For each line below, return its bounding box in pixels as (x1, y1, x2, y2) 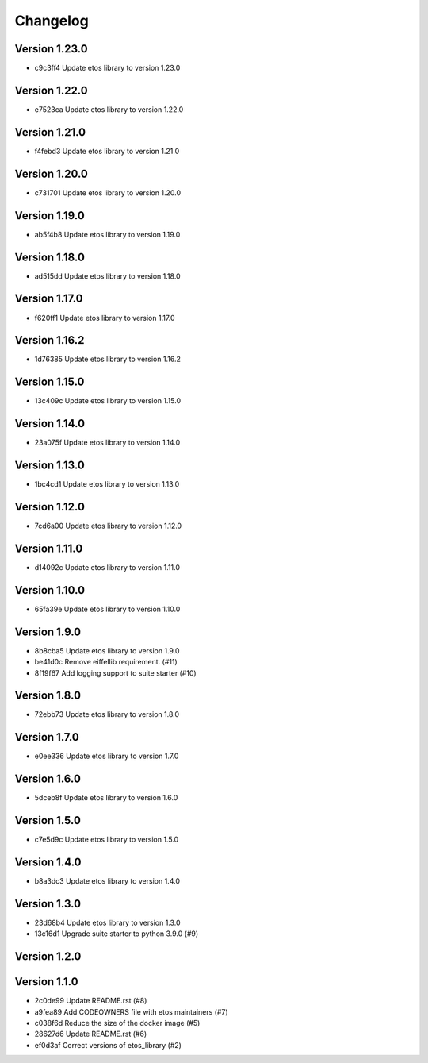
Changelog (14, 12, 89, 29)
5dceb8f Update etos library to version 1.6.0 (34, 793, 178, 803)
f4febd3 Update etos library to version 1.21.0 (34, 146, 180, 156)
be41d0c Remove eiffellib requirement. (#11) (34, 657, 178, 667)
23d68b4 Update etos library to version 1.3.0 (34, 918, 182, 927)
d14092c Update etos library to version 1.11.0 (34, 562, 180, 572)
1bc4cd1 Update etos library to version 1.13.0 (34, 480, 180, 489)
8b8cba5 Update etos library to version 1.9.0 (34, 645, 180, 655)
